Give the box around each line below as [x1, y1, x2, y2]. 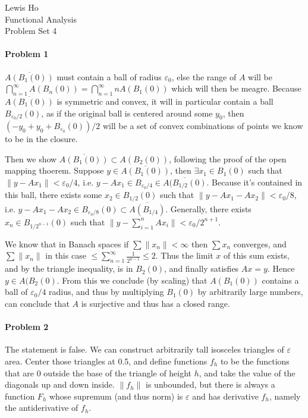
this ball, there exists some [5, 188, 102, 201]
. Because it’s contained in [206, 175, 303, 188]
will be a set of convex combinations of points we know [102, 120, 303, 132]
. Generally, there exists [165, 202, 252, 215]
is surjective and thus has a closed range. [81, 297, 230, 309]
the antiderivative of [5, 401, 78, 414]
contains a [262, 274, 299, 286]
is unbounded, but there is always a [146, 378, 275, 391]
